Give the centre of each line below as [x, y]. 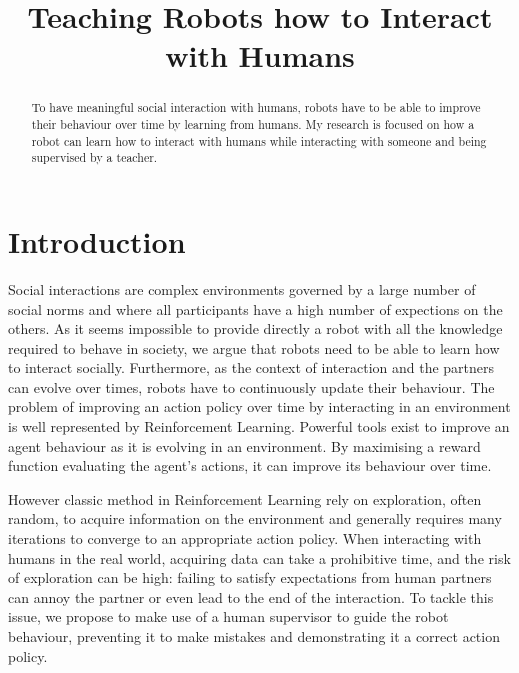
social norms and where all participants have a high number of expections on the [255, 308]
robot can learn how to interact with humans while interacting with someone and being [259, 140]
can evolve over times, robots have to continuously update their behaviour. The [251, 386]
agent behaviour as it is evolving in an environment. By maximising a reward [244, 445]
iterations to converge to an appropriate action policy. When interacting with [245, 538]
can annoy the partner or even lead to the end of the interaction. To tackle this [251, 596]
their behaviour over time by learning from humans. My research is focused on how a [253, 124]
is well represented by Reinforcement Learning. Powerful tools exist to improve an [259, 426]
